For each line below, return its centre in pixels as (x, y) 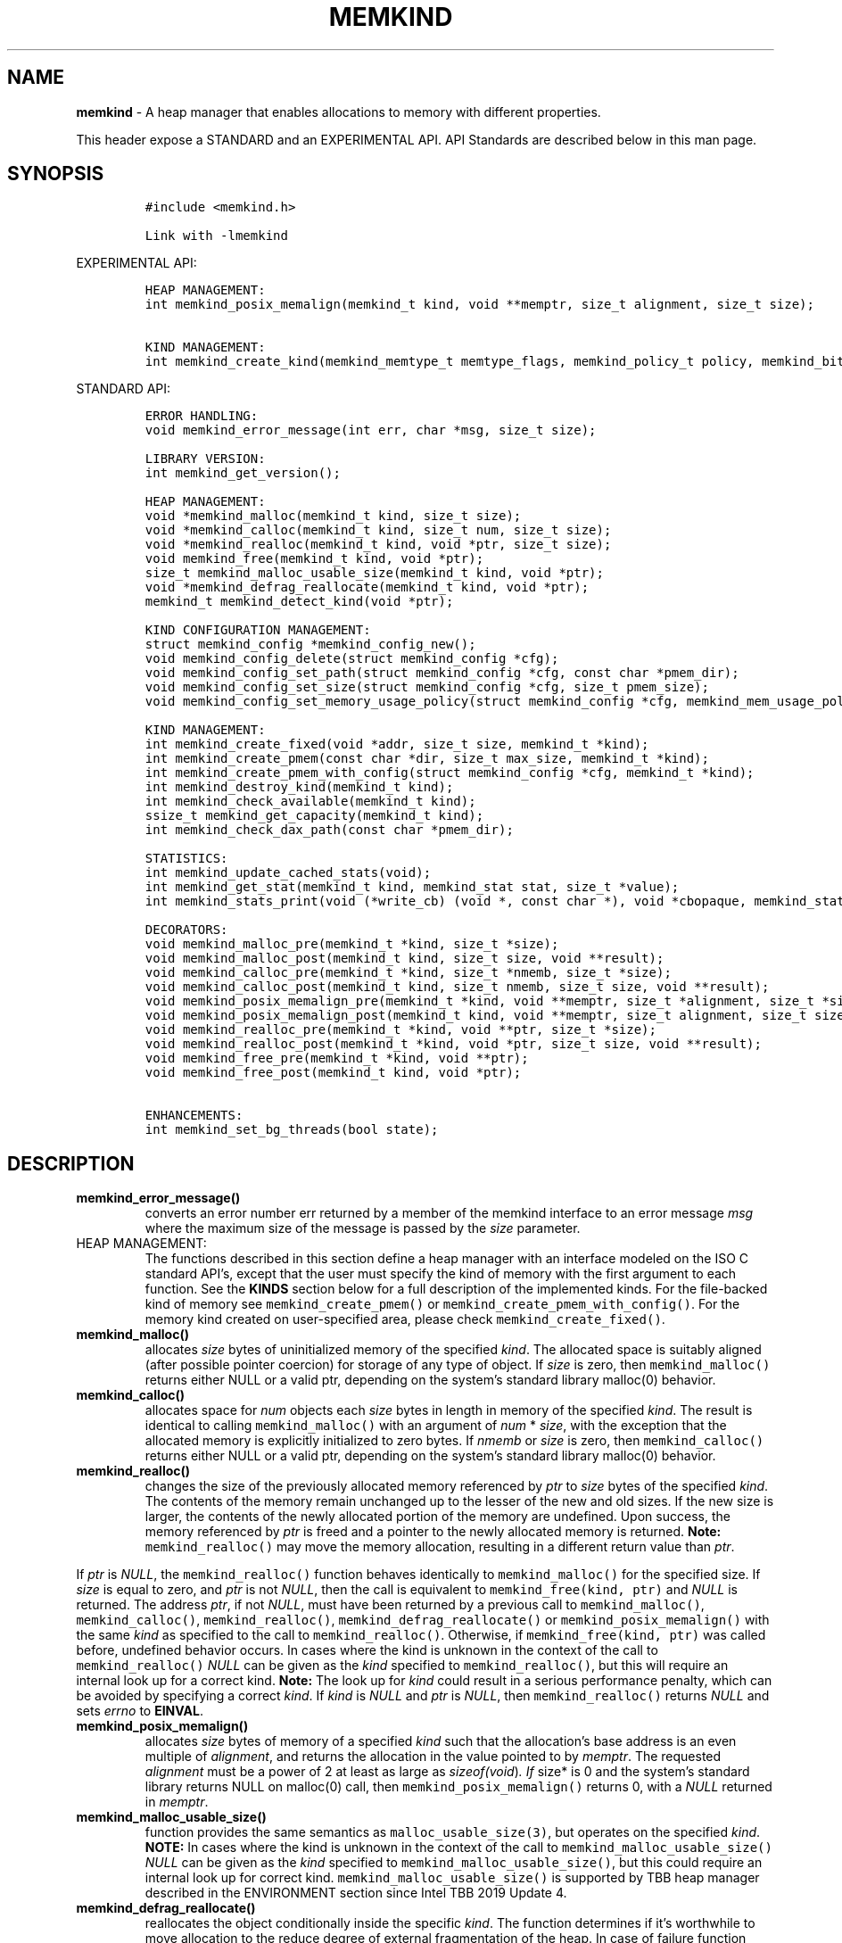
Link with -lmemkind (216, 236)
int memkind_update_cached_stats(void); (288, 873)
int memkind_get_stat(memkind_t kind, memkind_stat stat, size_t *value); (412, 887)
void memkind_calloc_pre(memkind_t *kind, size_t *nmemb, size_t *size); (408, 973)
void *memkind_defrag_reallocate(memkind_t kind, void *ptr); (367, 587)
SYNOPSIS (56, 174)
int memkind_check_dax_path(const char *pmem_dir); (329, 830)
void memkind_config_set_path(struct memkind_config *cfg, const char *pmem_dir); (442, 673)
